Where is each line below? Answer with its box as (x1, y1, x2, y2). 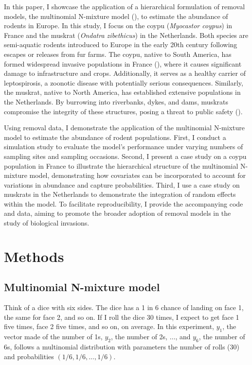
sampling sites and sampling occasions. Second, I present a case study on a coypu (4, 151, 247, 161)
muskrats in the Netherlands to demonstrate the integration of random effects (4, 189, 236, 199)
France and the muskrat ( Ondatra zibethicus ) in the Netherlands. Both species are (4, 30, 249, 40)
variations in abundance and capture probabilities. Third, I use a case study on (4, 179, 240, 190)
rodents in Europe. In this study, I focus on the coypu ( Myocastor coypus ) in (4, 20, 233, 31)
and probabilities (4, 351, 54, 361)
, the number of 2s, (110, 331, 167, 342)
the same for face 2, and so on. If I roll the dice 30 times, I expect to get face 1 (4, 312, 239, 322)
